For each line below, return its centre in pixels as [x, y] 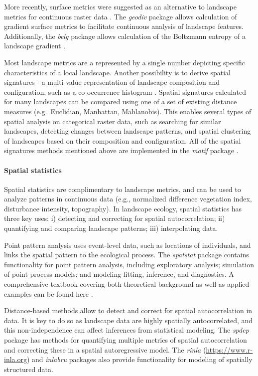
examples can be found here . [49, 293]
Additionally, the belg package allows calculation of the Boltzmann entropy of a [125, 36]
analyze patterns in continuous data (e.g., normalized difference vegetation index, [128, 199]
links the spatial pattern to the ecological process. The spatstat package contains [127, 255]
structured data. [29, 369]
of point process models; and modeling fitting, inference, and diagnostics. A [119, 274]
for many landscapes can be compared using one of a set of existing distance [121, 101]
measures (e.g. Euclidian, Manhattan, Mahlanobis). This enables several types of [128, 111]
